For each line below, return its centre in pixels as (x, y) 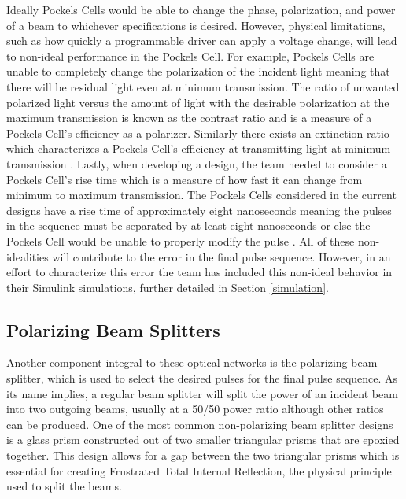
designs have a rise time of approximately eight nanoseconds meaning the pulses (199, 210)
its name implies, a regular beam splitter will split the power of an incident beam (202, 393)
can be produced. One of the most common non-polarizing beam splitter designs (200, 424)
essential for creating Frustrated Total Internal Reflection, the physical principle (199, 470)
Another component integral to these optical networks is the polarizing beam (192, 362)
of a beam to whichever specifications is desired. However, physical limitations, (196, 25)
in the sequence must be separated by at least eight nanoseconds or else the (188, 225)
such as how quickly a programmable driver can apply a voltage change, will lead (202, 41)
